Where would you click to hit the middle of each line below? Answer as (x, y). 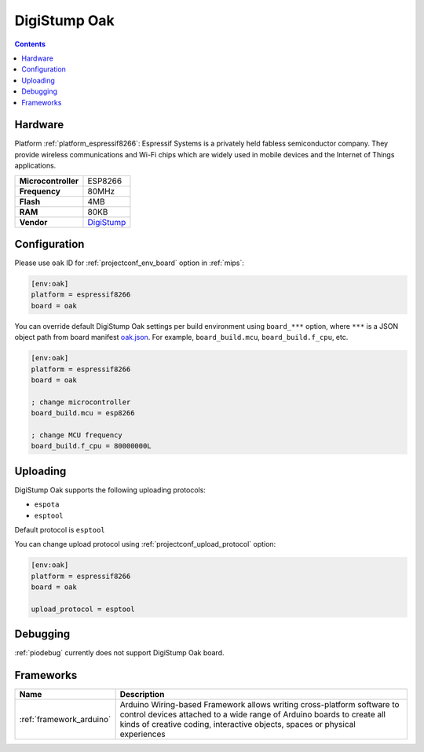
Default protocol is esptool (60, 530)
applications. (35, 166)
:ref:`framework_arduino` (65, 720)
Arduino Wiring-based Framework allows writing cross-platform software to (260, 705)
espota (47, 505)
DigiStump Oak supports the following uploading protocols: (110, 490)
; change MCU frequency (77, 435)
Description (142, 695)
